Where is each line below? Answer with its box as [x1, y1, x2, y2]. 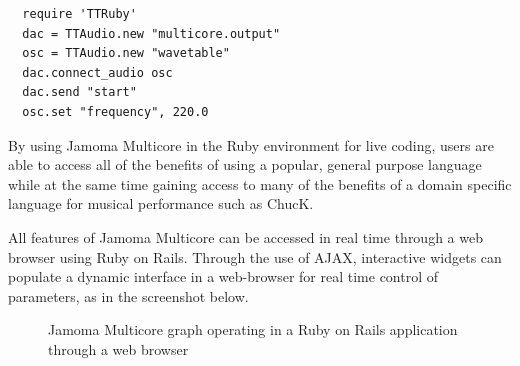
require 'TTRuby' [22, 7, 137, 21]
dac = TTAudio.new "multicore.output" [22, 26, 281, 41]
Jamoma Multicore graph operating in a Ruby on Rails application [48, 319, 458, 340]
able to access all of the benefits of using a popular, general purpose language [8, 154, 482, 175]
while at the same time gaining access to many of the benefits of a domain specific [8, 173, 512, 194]
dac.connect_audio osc [22, 65, 173, 80]
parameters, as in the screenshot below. [8, 285, 249, 306]
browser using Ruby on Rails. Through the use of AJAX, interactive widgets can [8, 246, 502, 267]
